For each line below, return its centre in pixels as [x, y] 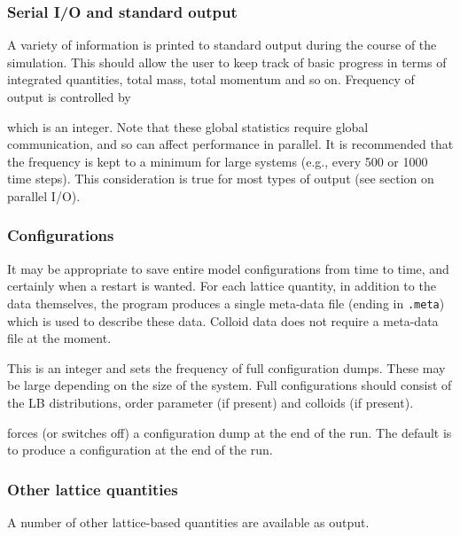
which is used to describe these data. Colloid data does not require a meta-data [223, 320]
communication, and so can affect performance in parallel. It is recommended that [230, 144]
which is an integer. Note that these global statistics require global [188, 126]
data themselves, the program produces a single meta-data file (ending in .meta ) [226, 303]
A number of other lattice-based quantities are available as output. [188, 522]
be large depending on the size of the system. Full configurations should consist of [230, 385]
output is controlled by [69, 97]
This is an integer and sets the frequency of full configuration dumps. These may [226, 367]
